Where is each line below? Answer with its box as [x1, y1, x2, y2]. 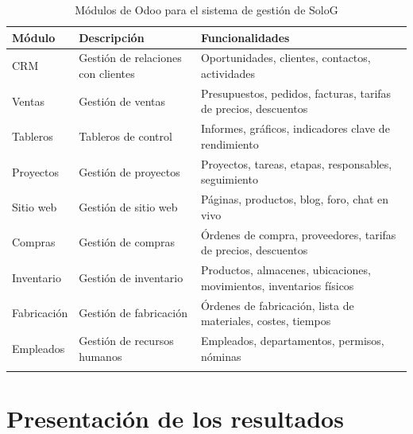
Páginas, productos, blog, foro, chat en [200, 191, 389, 207]
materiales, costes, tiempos [200, 312, 331, 329]
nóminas [200, 347, 241, 364]
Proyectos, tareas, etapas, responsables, [200, 155, 392, 172]
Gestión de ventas [79, 92, 166, 109]
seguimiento [200, 171, 258, 188]
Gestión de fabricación [79, 304, 187, 321]
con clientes [79, 65, 135, 82]
